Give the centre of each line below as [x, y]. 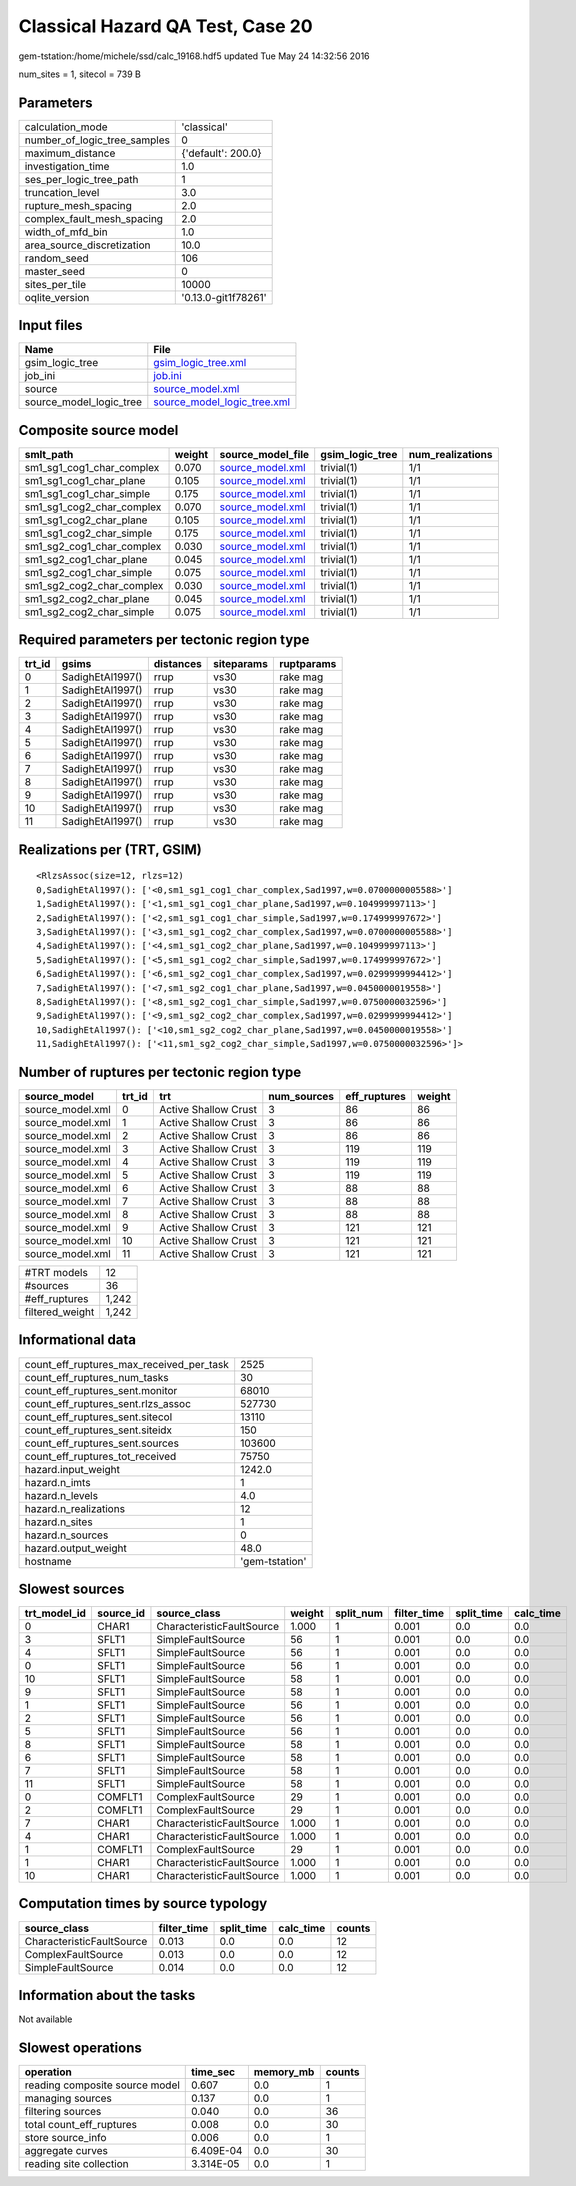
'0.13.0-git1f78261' [224, 297]
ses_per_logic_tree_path [81, 179]
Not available [45, 2019]
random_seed [56, 258]
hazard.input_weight [72, 1469]
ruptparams [307, 664]
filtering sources [63, 2111]
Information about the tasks [107, 1995]
